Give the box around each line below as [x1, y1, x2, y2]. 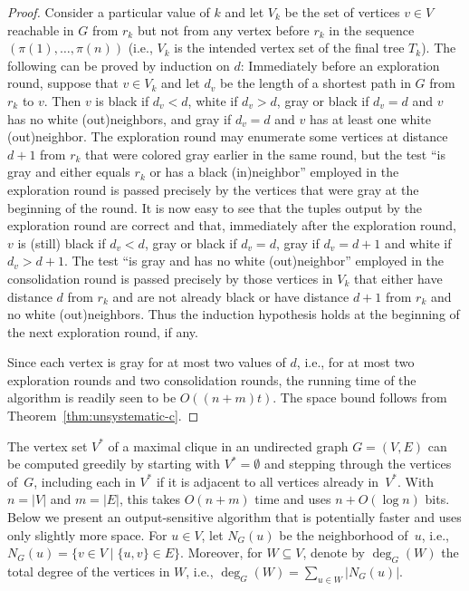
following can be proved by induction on [7, 55, 230, 74]
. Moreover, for [180, 543, 263, 562]
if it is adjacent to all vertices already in [156, 471, 379, 490]
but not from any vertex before [137, 20, 310, 39]
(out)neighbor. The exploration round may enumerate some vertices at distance [7, 127, 448, 146]
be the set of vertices [284, 3, 400, 21]
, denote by [302, 543, 365, 562]
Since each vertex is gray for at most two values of [7, 353, 286, 372]
